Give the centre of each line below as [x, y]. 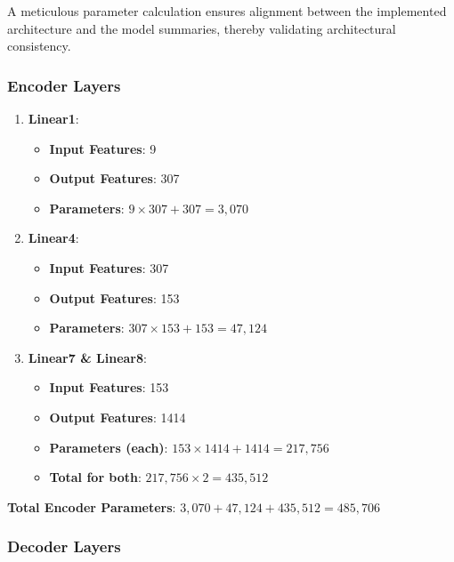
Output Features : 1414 [118, 417]
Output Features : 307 [114, 178]
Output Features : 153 [114, 297]
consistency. [39, 46]
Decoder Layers [64, 546]
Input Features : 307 [109, 267]
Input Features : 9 [103, 148]
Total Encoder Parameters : [92, 506]
